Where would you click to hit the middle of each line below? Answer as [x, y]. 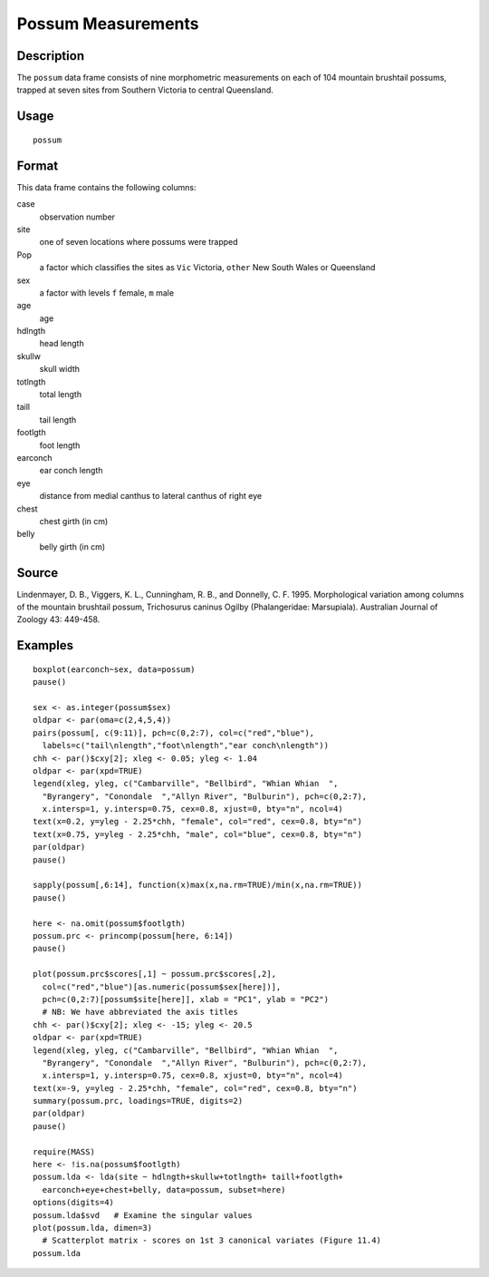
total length [60, 395]
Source [38, 573]
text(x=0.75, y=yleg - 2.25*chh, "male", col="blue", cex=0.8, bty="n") [197, 834]
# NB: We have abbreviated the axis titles [140, 1012]
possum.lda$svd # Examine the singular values [143, 1215]
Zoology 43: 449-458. [58, 619]
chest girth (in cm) [74, 521]
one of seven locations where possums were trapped [139, 242]
